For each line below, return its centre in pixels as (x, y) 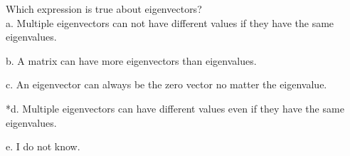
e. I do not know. (43, 146)
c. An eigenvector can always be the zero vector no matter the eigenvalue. (166, 84)
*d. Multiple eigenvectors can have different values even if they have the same (175, 108)
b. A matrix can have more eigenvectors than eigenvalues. (131, 60)
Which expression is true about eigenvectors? (104, 9)
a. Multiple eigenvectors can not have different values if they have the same (170, 22)
